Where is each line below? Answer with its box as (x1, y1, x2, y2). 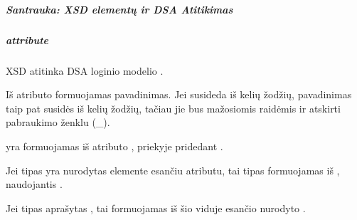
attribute (6, 32, 49, 47)
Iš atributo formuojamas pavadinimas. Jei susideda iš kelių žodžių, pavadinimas (6, 87, 352, 102)
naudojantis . (6, 177, 63, 192)
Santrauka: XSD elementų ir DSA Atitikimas (6, 1, 233, 16)
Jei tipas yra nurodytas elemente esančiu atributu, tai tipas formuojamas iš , (6, 162, 340, 177)
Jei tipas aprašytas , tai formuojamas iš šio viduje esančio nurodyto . (6, 200, 306, 215)
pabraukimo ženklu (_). (6, 115, 110, 130)
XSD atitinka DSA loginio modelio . (6, 63, 164, 78)
